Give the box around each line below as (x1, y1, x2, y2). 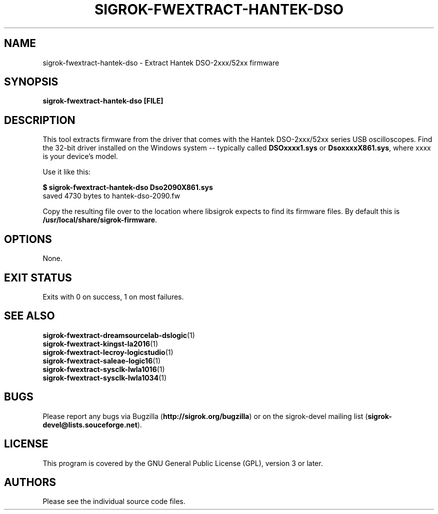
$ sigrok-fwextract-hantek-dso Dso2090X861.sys (42, 183, 213, 192)
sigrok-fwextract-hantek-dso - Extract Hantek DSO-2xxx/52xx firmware (42, 58, 279, 67)
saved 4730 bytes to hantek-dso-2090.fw (42, 191, 180, 200)
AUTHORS (4, 475, 56, 488)
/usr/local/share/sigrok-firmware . (42, 215, 157, 224)
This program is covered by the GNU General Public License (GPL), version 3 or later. (42, 458, 323, 467)
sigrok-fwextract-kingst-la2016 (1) (42, 339, 158, 348)
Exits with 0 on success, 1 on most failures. (42, 292, 184, 301)
